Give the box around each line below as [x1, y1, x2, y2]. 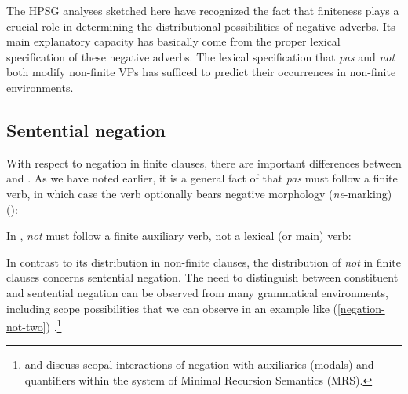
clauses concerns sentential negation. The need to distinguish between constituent [6, 269, 399, 285]
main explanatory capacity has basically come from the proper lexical [6, 33, 341, 50]
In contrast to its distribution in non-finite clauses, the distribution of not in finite [6, 253, 401, 270]
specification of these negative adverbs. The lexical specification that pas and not [6, 48, 395, 64]
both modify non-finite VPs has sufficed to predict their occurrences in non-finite [6, 64, 396, 80]
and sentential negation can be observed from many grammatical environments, [6, 284, 388, 300]
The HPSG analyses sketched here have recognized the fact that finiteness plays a [6, 2, 399, 18]
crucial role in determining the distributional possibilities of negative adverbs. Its [6, 17, 395, 34]
